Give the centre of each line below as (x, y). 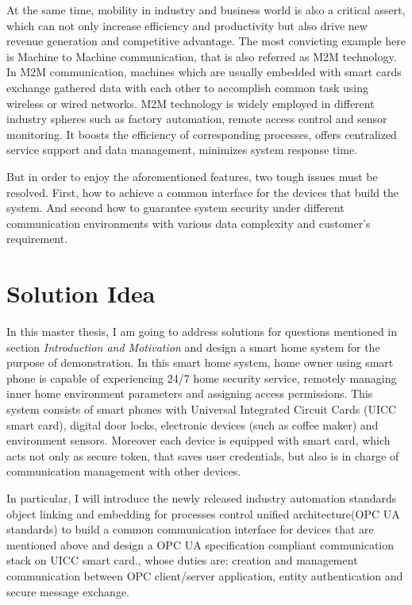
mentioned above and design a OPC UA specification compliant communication (200, 544)
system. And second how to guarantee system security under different (175, 208)
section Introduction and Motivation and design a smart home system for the (193, 347)
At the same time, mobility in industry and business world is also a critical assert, (206, 10)
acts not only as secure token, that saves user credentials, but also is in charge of (203, 455)
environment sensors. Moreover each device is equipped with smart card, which (198, 440)
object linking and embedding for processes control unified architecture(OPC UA (203, 513)
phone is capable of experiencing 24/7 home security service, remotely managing (202, 378)
